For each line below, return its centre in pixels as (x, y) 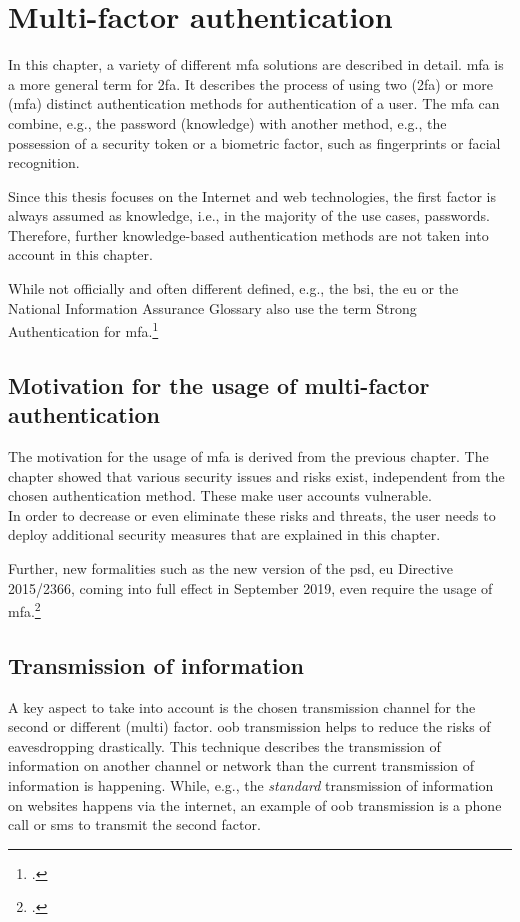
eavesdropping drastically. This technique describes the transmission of (224, 745)
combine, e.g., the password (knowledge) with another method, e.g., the (227, 122)
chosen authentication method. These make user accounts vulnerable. (220, 495)
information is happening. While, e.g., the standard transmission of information (251, 785)
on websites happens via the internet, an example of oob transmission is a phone (255, 804)
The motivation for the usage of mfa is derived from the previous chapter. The (248, 456)
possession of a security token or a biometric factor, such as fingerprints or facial (254, 142)
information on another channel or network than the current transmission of (241, 765)
